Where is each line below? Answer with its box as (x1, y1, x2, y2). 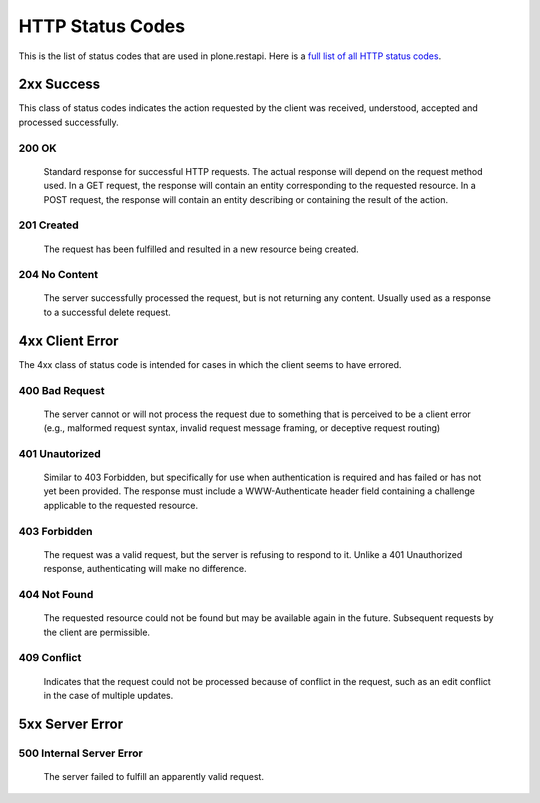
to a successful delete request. (43, 306, 172, 318)
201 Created (18, 218, 79, 232)
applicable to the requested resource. (43, 499, 199, 511)
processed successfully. (18, 116, 119, 128)
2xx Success (18, 76, 101, 93)
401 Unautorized (18, 446, 101, 460)
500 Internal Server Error (18, 746, 144, 760)
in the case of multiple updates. (43, 689, 174, 701)
